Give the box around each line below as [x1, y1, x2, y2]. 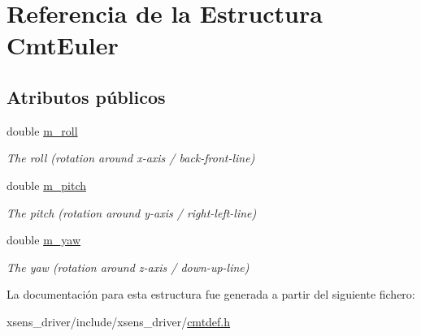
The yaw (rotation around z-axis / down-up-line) [7, 258, 250, 275]
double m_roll [7, 122, 78, 139]
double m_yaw [7, 231, 81, 248]
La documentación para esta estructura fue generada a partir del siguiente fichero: [7, 286, 415, 303]
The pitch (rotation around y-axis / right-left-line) [7, 204, 257, 221]
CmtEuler [7, 28, 119, 62]
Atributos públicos [7, 84, 166, 109]
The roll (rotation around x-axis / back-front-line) [7, 149, 255, 166]
